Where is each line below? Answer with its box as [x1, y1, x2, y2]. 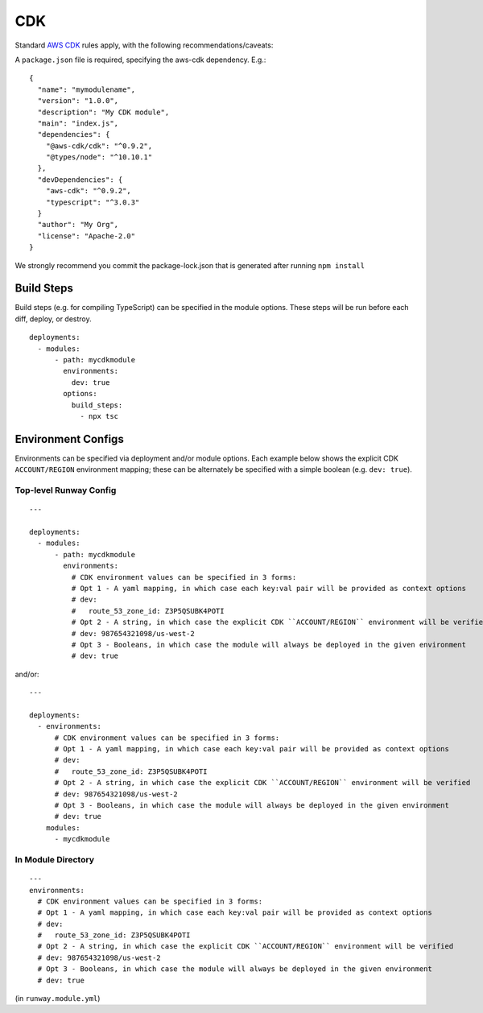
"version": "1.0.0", [37, 97, 119, 105]
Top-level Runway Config [14, 485, 117, 496]
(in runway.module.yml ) [14, 994, 101, 1003]
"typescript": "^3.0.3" [45, 197, 140, 207]
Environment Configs [14, 432, 124, 446]
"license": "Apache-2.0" [37, 231, 136, 241]
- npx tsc [80, 411, 119, 420]
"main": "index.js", [37, 118, 119, 128]
